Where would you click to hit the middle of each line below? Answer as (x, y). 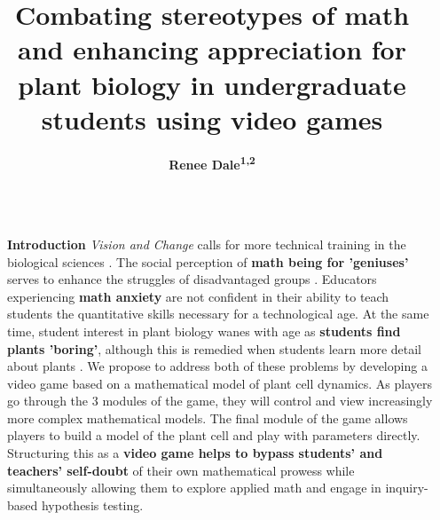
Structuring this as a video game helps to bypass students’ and (195, 453)
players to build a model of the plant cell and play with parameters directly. (214, 435)
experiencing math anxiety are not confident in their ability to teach (198, 296)
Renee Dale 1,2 (212, 163)
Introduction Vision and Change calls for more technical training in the (207, 244)
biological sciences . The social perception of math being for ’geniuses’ (208, 261)
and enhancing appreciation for (212, 49)
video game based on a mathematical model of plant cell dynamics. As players (220, 383)
